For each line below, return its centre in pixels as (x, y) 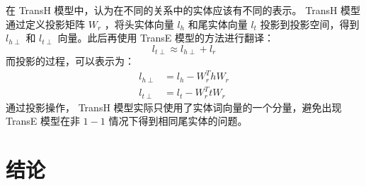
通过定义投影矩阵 (45, 24)
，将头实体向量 (139, 24)
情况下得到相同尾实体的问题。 (178, 121)
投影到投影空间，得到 (310, 24)
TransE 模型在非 (43, 121)
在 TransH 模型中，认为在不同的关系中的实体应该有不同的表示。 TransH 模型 (183, 10)
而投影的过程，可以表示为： (70, 61)
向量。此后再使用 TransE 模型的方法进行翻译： (166, 38)
